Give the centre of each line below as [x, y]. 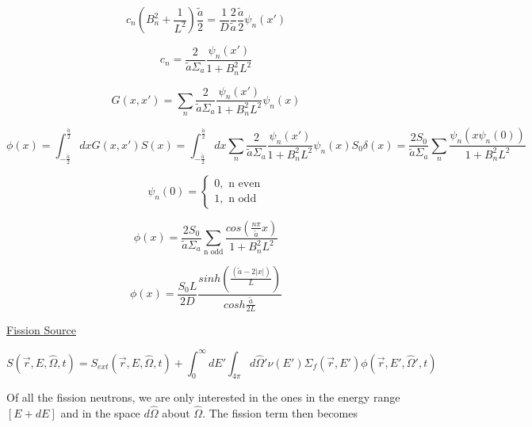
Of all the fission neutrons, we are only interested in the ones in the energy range [203, 397]
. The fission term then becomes [280, 413]
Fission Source [41, 330]
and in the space [100, 413]
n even [245, 184]
